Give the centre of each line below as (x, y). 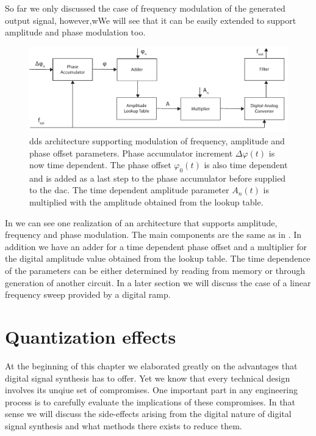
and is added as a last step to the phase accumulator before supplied (158, 178)
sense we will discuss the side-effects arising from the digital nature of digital (148, 414)
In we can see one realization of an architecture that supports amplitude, (141, 222)
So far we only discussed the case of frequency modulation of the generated (145, 8)
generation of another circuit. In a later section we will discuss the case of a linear (158, 282)
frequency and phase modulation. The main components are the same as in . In (153, 235)
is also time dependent (246, 165)
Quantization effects (91, 337)
